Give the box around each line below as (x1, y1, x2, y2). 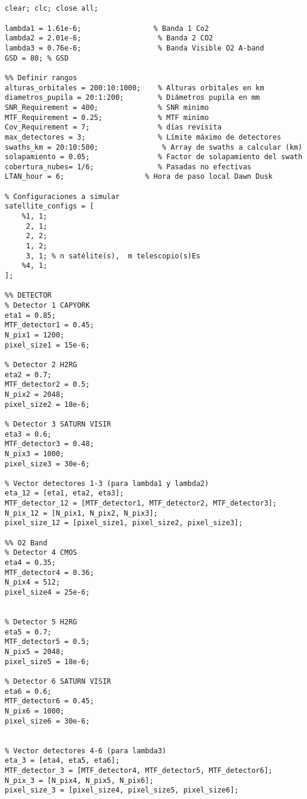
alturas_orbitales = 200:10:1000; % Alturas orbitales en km (5, 83, 264, 92)
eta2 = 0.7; (5, 370, 52, 379)
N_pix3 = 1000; (5, 449, 65, 458)
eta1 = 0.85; (5, 311, 56, 320)
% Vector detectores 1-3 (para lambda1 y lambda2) (5, 479, 209, 488)
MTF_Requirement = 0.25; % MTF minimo (5, 113, 209, 122)
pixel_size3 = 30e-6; (5, 459, 90, 468)
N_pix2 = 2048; (5, 390, 65, 399)
